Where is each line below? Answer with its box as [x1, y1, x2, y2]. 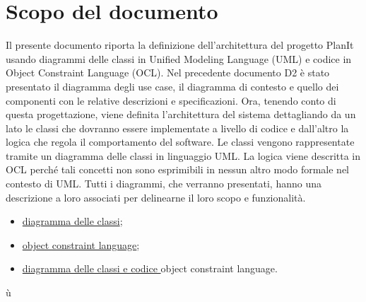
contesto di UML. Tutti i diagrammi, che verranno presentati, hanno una [6, 176, 321, 191]
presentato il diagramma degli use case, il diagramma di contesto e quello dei [6, 79, 339, 93]
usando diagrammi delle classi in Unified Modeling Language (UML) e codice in [6, 51, 352, 66]
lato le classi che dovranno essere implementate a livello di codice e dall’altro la [6, 120, 349, 135]
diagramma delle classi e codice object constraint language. [22, 261, 278, 276]
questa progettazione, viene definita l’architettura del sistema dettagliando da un [6, 107, 356, 122]
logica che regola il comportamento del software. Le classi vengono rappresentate [6, 134, 355, 149]
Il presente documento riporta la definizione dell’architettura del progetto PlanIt [6, 37, 354, 52]
